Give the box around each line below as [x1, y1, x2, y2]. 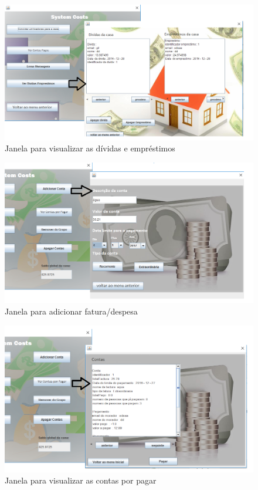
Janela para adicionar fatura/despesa [5, 305, 138, 317]
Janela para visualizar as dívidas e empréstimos [5, 142, 175, 154]
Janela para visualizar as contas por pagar [5, 474, 157, 486]
